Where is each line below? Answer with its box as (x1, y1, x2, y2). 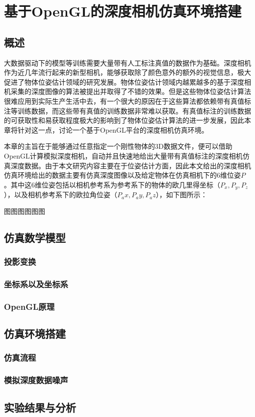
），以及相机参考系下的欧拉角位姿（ (4, 189, 117, 200)
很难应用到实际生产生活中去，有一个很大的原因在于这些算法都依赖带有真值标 (4, 95, 251, 106)
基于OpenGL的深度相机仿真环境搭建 (4, 1, 242, 21)
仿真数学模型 (4, 230, 66, 245)
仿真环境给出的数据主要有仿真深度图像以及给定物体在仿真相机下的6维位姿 (4, 170, 241, 180)
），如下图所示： (155, 189, 207, 200)
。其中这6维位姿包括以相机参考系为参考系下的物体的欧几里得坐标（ (4, 179, 220, 189)
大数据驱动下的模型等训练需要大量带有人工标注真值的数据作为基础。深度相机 (4, 57, 251, 68)
